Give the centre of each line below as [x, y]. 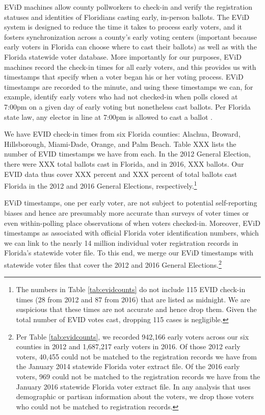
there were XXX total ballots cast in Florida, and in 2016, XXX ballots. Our [124, 163]
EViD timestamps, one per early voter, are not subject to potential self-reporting [131, 203]
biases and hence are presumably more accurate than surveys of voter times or [127, 212]
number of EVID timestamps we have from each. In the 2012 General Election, [127, 154]
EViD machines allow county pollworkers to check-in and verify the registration [128, 7]
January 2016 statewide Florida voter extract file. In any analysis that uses [133, 386]
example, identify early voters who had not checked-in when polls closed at [121, 97]
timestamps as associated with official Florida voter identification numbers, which [131, 233]
